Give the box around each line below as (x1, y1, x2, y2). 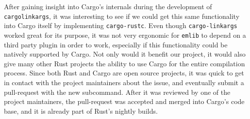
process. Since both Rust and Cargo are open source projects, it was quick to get (4, 68, 244, 78)
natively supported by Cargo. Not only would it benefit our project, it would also (4, 49, 246, 59)
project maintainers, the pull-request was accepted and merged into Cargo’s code (4, 96, 245, 106)
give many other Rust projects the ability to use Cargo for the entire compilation (4, 58, 245, 68)
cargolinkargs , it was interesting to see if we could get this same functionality (4, 11, 240, 21)
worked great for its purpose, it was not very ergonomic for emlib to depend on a (4, 30, 246, 40)
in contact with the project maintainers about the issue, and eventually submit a (4, 77, 244, 87)
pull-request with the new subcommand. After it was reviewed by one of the (4, 87, 231, 97)
